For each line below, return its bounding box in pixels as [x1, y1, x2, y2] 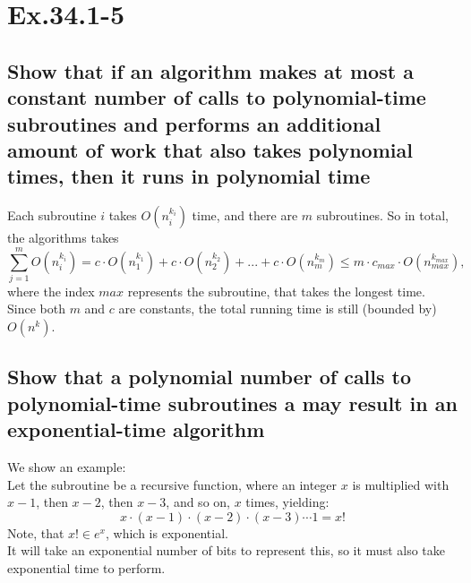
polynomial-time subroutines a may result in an [7, 389, 458, 416]
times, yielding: [245, 493, 330, 511]
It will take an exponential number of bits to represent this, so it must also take [7, 541, 445, 560]
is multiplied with [352, 475, 450, 493]
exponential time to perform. [7, 559, 166, 577]
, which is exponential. [106, 523, 228, 542]
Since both [7, 299, 65, 318]
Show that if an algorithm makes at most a [7, 56, 414, 84]
